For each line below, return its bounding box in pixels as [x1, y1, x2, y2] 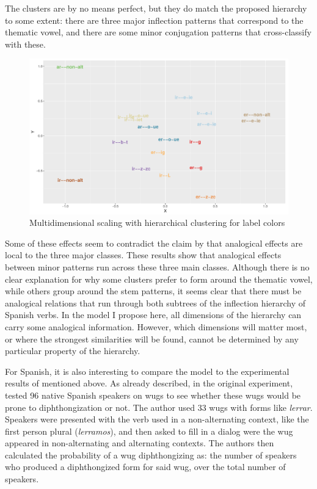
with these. [5, 37, 46, 50]
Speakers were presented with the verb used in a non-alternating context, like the [5, 413, 309, 426]
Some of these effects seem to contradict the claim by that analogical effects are [5, 236, 303, 249]
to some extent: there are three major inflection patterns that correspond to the [5, 13, 304, 26]
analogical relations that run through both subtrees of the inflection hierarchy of [5, 296, 306, 309]
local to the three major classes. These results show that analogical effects [5, 248, 282, 261]
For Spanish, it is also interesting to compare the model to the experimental [5, 364, 290, 377]
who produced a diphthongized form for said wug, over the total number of [5, 460, 286, 473]
